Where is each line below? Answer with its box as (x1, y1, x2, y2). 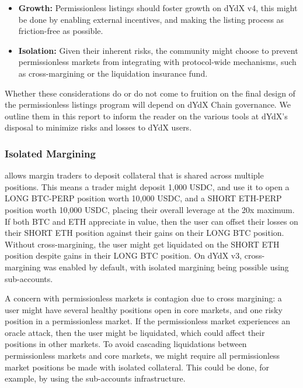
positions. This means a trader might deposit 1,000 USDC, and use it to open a (5, 180, 290, 193)
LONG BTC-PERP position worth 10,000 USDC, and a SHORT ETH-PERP (5, 192, 282, 204)
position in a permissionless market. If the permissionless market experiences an (5, 315, 290, 327)
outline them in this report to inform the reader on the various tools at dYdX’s (5, 109, 288, 122)
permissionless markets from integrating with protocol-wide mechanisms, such (18, 56, 297, 68)
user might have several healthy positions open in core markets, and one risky (5, 303, 283, 315)
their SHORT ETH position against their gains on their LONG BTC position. (5, 226, 284, 239)
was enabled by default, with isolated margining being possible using (43, 260, 289, 273)
